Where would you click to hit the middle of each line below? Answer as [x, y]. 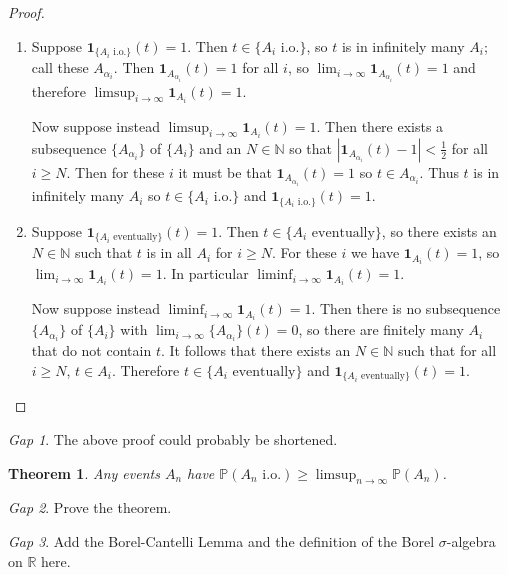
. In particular [205, 273]
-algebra [471, 541]
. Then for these [115, 171]
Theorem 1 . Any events [84, 472]
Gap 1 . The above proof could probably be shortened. [173, 439]
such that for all [447, 350]
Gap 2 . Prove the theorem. [90, 507]
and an [220, 147]
